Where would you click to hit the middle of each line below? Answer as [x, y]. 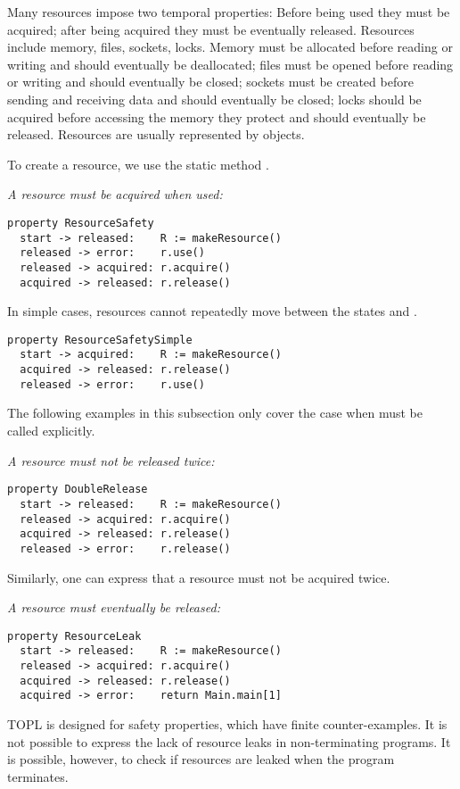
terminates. [38, 776]
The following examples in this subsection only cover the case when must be [215, 413]
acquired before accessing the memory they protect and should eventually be [217, 116]
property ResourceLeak [74, 636]
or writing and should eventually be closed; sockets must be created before [210, 82]
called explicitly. [51, 431]
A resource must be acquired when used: [115, 194]
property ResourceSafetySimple [100, 340]
